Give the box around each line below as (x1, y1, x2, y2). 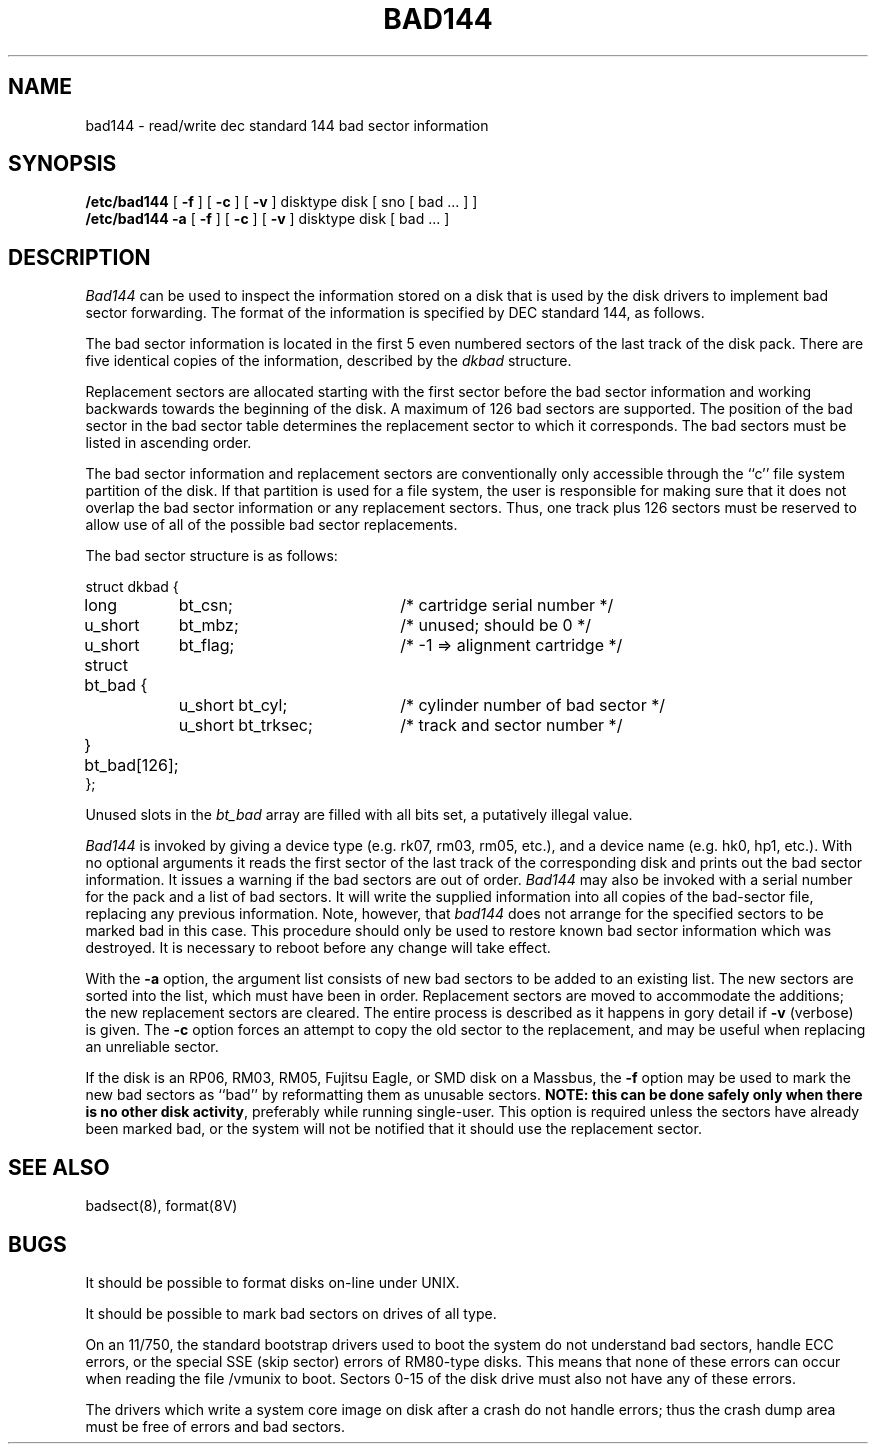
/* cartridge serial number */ (400, 595, 614, 616)
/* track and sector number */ (400, 715, 623, 736)
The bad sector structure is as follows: (85, 547, 338, 565)
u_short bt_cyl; (178, 695, 288, 716)
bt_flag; (178, 635, 235, 656)
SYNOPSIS (8, 151, 117, 177)
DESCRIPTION (8, 244, 151, 270)
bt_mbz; (178, 615, 239, 636)
